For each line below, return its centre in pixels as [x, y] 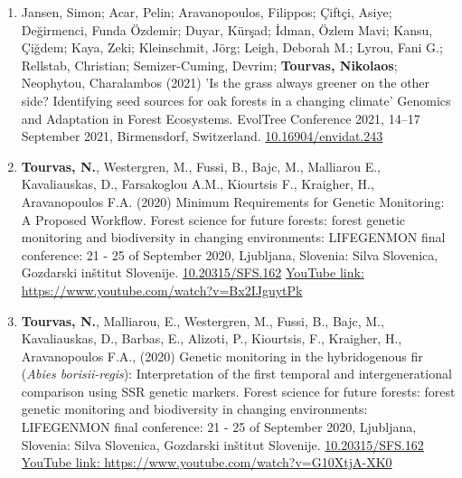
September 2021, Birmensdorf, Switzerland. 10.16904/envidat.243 [202, 136]
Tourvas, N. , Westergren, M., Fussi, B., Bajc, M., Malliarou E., [201, 166]
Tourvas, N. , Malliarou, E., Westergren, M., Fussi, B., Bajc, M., [203, 320]
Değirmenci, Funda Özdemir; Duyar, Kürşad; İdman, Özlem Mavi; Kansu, [227, 29]
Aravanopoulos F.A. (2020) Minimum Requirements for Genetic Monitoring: [233, 201]
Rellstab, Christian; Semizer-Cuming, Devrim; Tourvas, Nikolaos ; [209, 65]
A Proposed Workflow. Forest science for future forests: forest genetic [213, 219]
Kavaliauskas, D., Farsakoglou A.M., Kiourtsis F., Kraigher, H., [198, 184]
